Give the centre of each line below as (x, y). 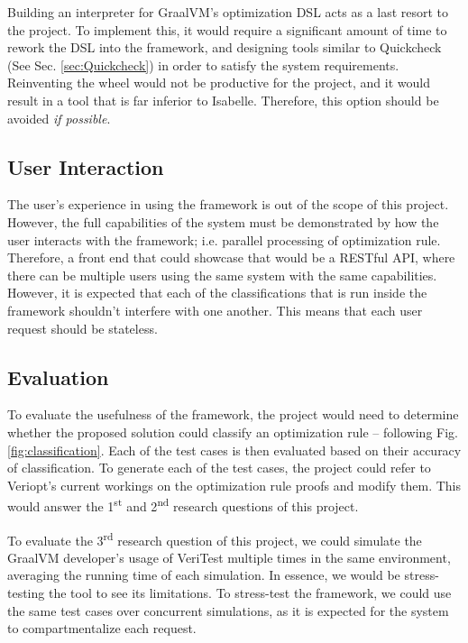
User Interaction (86, 166)
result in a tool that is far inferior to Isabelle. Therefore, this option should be (223, 100)
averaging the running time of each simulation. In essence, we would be (204, 575)
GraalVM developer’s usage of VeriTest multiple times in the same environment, (229, 557)
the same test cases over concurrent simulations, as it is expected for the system (228, 610)
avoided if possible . (59, 118)
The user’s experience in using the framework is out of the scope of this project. (228, 204)
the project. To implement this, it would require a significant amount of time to (227, 29)
